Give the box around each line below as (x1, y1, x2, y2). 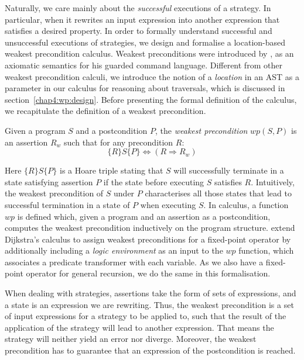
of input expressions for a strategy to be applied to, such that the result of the (5, 310, 286, 322)
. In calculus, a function (203, 198, 289, 210)
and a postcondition (76, 124, 148, 136)
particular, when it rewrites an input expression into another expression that (5, 13, 280, 25)
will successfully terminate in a (173, 164, 284, 176)
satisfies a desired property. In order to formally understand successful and (5, 25, 272, 37)
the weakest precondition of (5, 187, 104, 199)
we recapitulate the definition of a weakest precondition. (5, 105, 206, 117)
